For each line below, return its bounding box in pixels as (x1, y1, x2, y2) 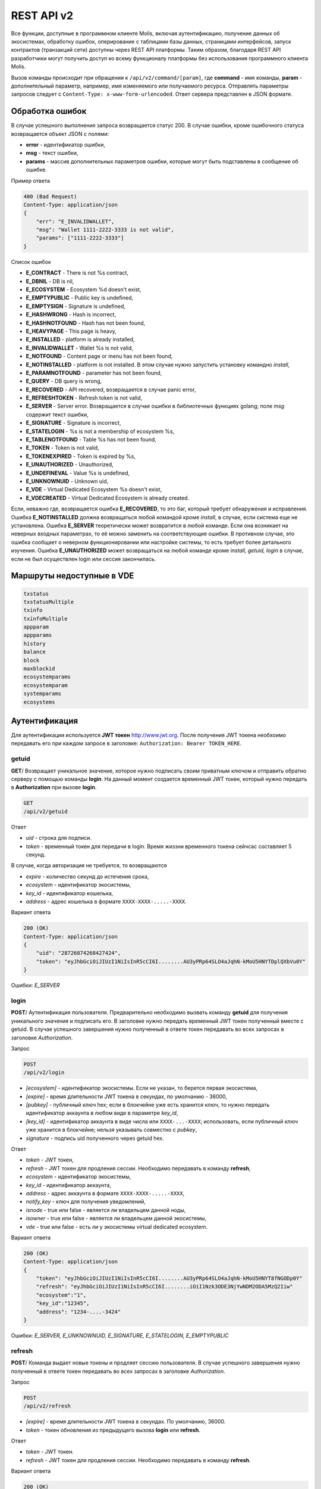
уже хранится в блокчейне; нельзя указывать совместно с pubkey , (26, 1126, 197, 1133)
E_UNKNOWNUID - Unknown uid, (26, 478, 109, 485)
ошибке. (26, 166, 47, 173)
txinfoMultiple (23, 615, 68, 622)
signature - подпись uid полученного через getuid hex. (26, 1135, 165, 1142)
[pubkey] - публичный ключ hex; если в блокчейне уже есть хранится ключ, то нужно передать (26, 1101, 270, 1108)
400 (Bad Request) (23, 193, 77, 200)
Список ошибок (11, 258, 52, 265)
